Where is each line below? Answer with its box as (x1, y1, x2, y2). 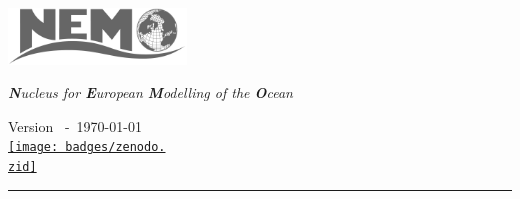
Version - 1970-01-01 (8, 115, 142, 136)
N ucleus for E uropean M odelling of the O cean (8, 82, 293, 103)
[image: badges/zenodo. (8, 140, 166, 155)
